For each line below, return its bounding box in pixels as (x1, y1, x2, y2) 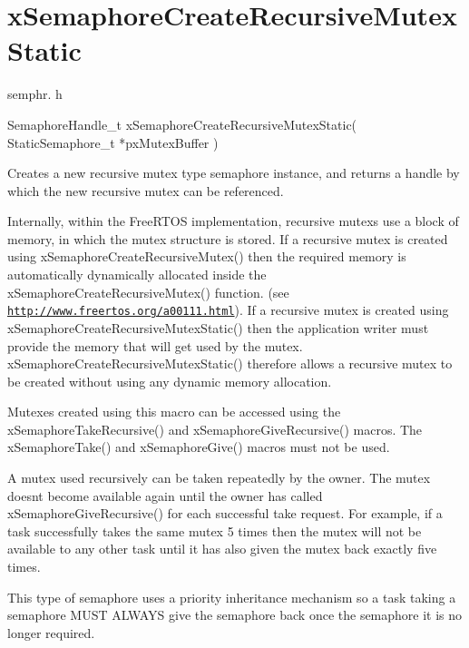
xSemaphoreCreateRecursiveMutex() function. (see (7, 282, 289, 301)
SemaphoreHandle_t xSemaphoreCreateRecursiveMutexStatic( (7, 114, 357, 133)
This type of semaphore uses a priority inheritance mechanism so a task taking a (7, 587, 456, 606)
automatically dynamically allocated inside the (7, 265, 267, 284)
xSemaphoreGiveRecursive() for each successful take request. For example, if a (7, 504, 443, 523)
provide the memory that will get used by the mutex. (7, 336, 303, 355)
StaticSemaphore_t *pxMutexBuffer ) (7, 133, 219, 152)
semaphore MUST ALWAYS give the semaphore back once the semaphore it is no (7, 605, 463, 624)
